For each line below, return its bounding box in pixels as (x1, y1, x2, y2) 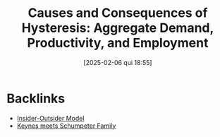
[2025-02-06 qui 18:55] (83, 58, 152, 66)
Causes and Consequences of (28, 5, 208, 21)
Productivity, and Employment (27, 35, 209, 51)
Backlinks (6, 90, 66, 107)
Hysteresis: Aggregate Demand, (21, 20, 214, 36)
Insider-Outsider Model (16, 114, 85, 122)
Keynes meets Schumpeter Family (16, 121, 116, 130)
